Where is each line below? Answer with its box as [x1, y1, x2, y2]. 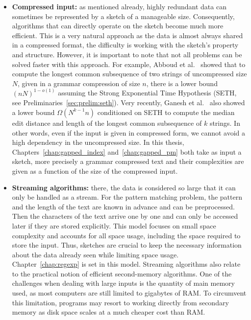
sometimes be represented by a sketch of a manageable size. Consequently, [12, 11, 235, 21]
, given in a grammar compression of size [18, 78, 140, 88]
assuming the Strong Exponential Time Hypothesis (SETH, [58, 88, 237, 98]
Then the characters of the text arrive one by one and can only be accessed [12, 211, 238, 221]
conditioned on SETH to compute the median [97, 107, 235, 117]
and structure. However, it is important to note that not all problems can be [12, 49, 242, 59]
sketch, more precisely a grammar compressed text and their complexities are [12, 156, 244, 166]
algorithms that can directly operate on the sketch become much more [12, 21, 224, 31]
